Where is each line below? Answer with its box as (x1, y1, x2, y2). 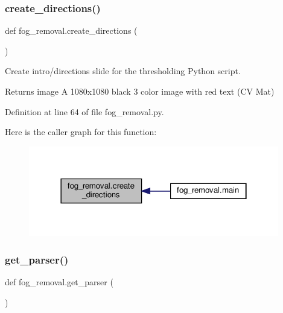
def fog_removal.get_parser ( (5, 276, 113, 288)
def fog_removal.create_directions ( (5, 24, 138, 37)
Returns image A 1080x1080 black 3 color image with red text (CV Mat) (5, 85, 275, 97)
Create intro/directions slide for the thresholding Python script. (5, 65, 241, 77)
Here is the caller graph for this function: (5, 125, 157, 138)
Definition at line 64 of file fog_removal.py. (5, 105, 164, 118)
